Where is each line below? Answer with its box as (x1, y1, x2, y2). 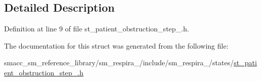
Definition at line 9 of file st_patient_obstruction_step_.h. (4, 23, 189, 34)
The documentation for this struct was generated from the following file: (4, 40, 229, 51)
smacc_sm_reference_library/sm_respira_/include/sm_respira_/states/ (4, 57, 234, 68)
